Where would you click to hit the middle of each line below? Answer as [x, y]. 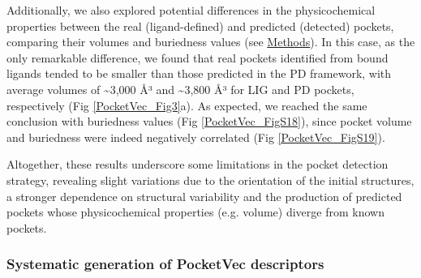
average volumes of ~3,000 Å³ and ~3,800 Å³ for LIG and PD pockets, [180, 89]
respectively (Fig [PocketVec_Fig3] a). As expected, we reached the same [187, 105]
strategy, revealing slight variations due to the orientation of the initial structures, [210, 180]
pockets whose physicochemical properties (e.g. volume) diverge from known [195, 212]
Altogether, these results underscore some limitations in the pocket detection [198, 164]
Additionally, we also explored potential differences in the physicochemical [191, 10]
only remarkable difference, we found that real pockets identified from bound [198, 57]
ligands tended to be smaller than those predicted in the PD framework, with [199, 73]
